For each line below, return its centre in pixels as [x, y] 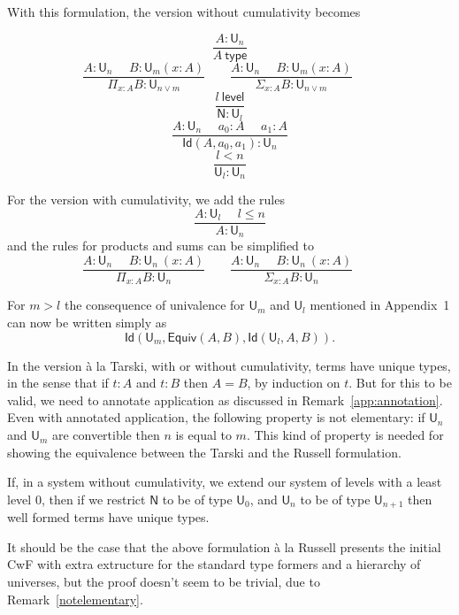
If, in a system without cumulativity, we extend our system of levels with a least [225, 482]
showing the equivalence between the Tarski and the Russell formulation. [204, 452]
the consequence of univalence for [154, 305]
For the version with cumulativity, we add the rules [146, 200]
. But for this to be [400, 383]
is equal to [203, 435]
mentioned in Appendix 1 [380, 305]
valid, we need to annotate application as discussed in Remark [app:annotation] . [225, 400]
